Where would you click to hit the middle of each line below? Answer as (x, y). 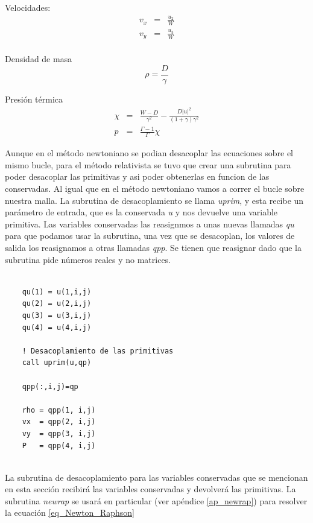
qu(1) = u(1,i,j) (57, 292)
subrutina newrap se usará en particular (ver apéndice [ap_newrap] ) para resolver (156, 500)
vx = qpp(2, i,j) (59, 422)
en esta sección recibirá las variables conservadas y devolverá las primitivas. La (150, 489)
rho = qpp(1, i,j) (59, 410)
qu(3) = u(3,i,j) (57, 315)
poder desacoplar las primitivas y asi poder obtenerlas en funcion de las (137, 176)
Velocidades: (28, 7)
